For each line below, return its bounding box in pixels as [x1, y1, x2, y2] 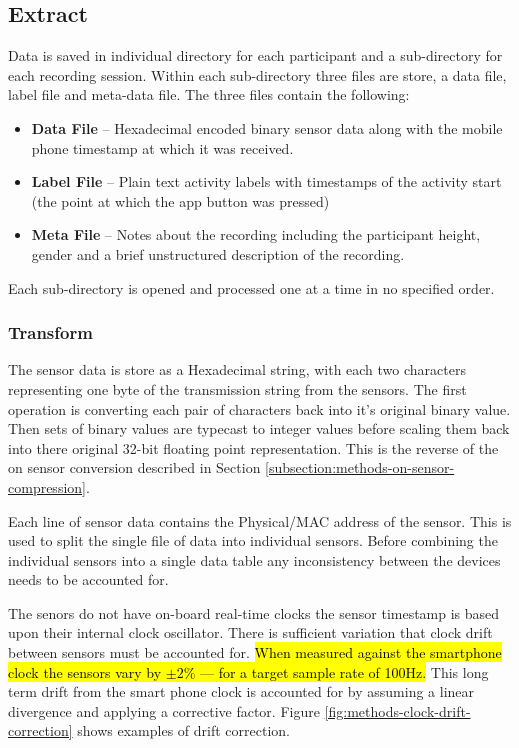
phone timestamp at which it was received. [31, 137, 294, 158]
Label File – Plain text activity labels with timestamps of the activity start [31, 171, 502, 192]
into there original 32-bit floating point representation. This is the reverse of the [8, 437, 499, 458]
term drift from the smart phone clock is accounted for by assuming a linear [8, 681, 475, 702]
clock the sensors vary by [8, 661, 162, 682]
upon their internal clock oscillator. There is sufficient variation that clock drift [8, 622, 493, 643]
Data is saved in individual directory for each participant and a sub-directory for [8, 45, 503, 66]
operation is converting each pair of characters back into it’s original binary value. [8, 398, 511, 419]
